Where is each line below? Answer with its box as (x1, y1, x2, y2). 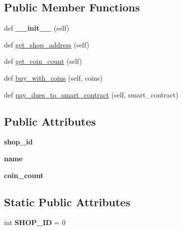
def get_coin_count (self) (4, 56, 82, 66)
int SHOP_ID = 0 (4, 217, 65, 228)
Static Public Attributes (4, 194, 130, 209)
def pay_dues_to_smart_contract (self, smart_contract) (4, 89, 179, 99)
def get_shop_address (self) (4, 39, 89, 49)
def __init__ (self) (4, 23, 69, 33)
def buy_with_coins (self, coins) (4, 72, 103, 83)
